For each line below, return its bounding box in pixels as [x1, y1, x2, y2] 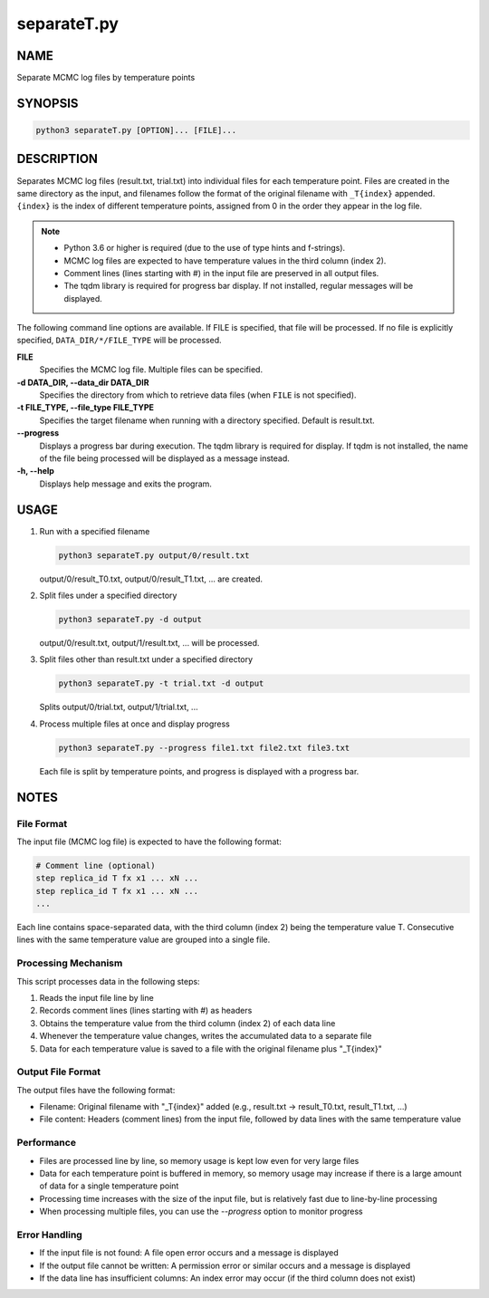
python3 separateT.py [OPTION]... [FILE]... [35, 125, 237, 136]
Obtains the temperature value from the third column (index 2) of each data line [39, 1017, 336, 1028]
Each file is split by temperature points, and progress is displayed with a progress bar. [39, 765, 360, 776]
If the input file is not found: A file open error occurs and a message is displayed [39, 1247, 339, 1258]
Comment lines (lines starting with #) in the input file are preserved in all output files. [63, 267, 379, 278]
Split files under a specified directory [39, 590, 177, 601]
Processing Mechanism [16, 957, 123, 969]
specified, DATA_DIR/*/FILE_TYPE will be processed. [16, 335, 222, 346]
